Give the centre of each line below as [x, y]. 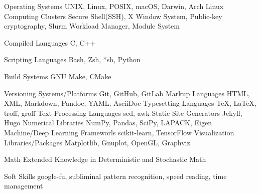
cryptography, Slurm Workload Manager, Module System [92, 26]
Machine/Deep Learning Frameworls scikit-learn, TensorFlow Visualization [119, 132]
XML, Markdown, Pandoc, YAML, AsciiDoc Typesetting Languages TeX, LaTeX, [130, 103]
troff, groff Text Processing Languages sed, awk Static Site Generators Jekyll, [123, 113]
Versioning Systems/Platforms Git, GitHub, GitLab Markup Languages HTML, [127, 93]
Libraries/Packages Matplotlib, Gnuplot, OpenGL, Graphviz [97, 142]
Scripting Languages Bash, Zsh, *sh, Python [72, 59]
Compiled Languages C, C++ [50, 42]
